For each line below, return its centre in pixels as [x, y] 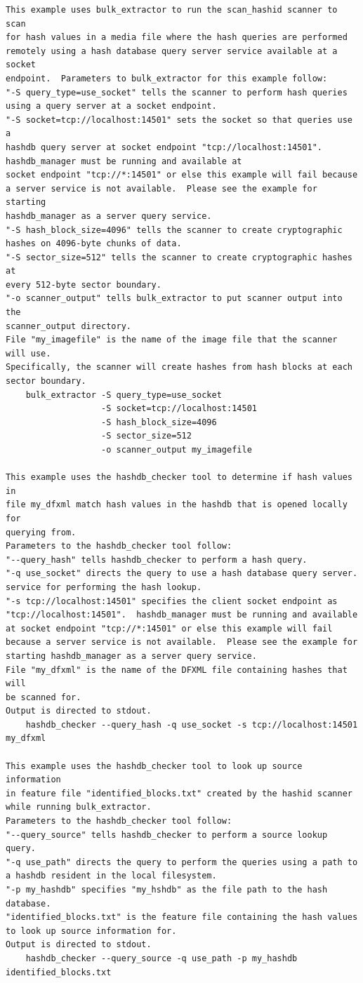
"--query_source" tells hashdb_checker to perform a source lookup [167, 835]
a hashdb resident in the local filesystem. [111, 876]
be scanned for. [44, 697]
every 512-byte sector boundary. [84, 285]
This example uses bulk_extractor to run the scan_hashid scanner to [172, 10]
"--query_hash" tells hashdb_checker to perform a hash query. [157, 560]
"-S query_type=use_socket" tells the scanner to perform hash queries [177, 92]
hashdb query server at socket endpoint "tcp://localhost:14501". [164, 147]
